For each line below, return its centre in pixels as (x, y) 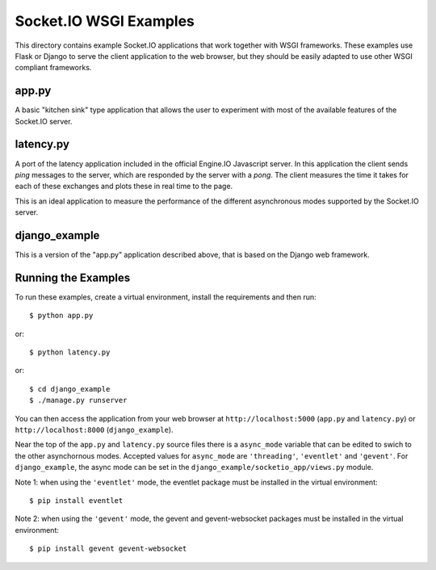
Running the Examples (73, 277)
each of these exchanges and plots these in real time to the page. (124, 187)
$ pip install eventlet (76, 500)
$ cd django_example (70, 389)
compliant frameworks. (53, 68)
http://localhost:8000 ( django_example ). (94, 430)
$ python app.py (61, 316)
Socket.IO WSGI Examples (105, 21)
